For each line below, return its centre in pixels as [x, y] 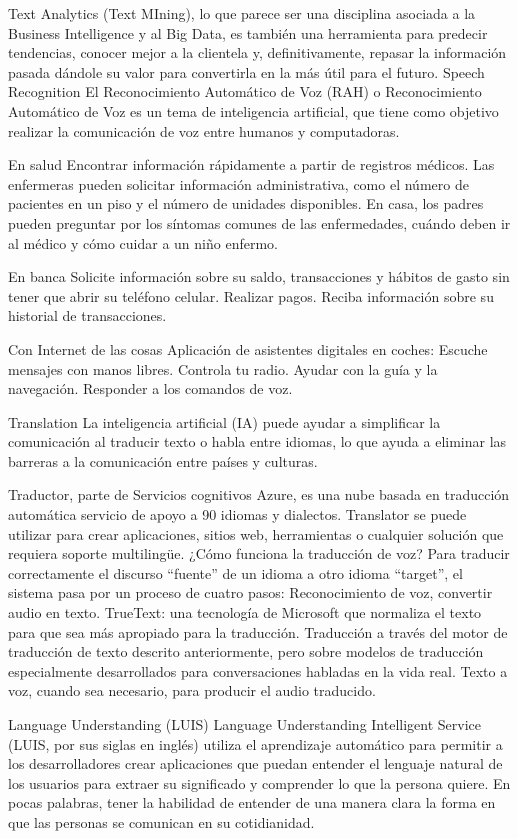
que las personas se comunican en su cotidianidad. [161, 821]
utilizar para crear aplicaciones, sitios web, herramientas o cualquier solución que [256, 533]
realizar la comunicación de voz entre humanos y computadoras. [204, 130]
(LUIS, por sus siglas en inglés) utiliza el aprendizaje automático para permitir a [255, 743]
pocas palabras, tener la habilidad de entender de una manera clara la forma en [252, 802]
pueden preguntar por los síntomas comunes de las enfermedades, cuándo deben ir [259, 222]
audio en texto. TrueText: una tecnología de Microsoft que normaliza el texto [245, 612]
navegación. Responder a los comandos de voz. [150, 388]
